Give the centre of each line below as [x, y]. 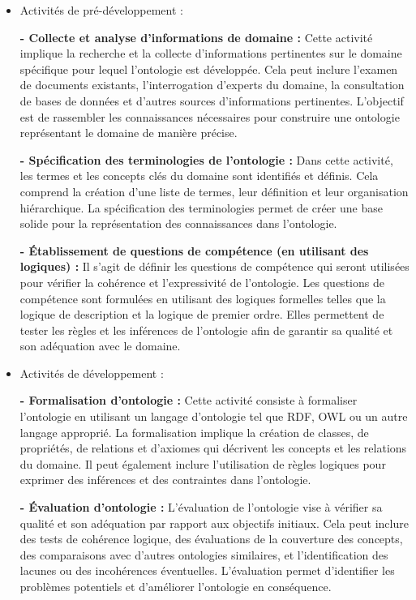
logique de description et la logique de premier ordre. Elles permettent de [202, 314]
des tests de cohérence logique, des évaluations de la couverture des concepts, [211, 539]
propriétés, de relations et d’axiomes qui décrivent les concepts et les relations [213, 448]
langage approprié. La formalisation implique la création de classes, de [194, 432]
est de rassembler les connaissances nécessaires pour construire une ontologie [210, 116]
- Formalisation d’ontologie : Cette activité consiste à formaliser [189, 400]
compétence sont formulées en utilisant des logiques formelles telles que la [203, 298]
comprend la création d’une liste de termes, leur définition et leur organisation [214, 191]
